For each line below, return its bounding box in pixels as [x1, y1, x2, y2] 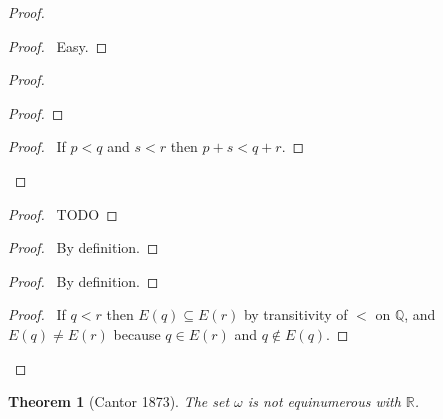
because [113, 323, 161, 344]
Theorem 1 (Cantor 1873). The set [8, 391, 230, 412]
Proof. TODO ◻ [8, 203, 118, 224]
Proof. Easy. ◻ [8, 35, 108, 56]
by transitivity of [243, 304, 348, 325]
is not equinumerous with [247, 391, 401, 412]
